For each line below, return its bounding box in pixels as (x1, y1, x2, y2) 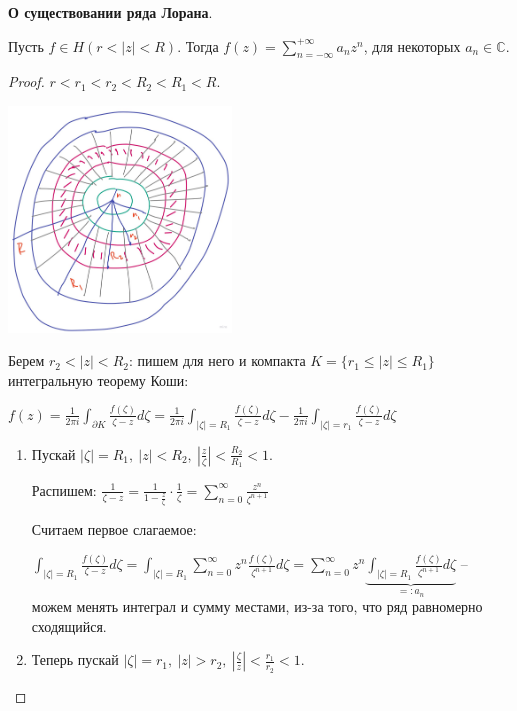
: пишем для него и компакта (128, 350, 306, 371)
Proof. (8, 71, 45, 92)
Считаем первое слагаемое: (31, 519, 197, 540)
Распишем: (31, 479, 97, 500)
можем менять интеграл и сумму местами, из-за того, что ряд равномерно (31, 596, 483, 617)
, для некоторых (363, 35, 461, 56)
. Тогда (177, 35, 219, 56)
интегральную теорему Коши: (8, 369, 189, 390)
